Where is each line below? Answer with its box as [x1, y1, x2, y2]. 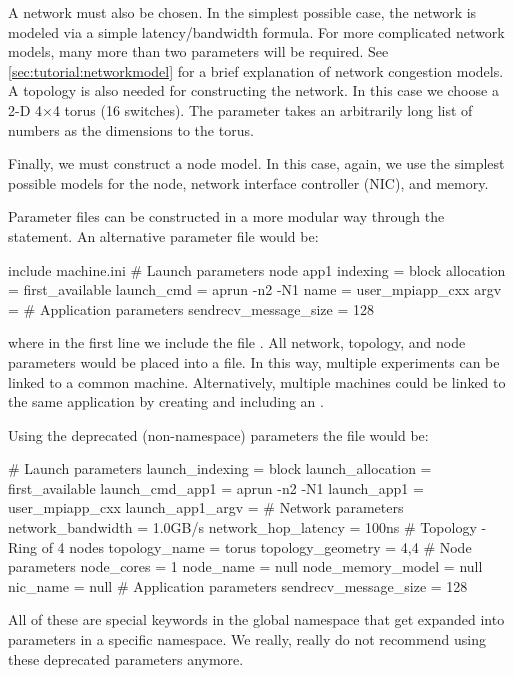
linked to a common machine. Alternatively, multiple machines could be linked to [8, 371, 506, 392]
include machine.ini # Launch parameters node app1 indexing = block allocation [8, 259, 506, 280]
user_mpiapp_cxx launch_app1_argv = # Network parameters [8, 497, 404, 518]
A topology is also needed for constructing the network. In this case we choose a [8, 80, 499, 101]
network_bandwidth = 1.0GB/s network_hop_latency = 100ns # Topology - [8, 517, 487, 538]
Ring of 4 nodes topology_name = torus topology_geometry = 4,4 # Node [8, 536, 472, 557]
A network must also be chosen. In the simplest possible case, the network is [8, 2, 477, 22]
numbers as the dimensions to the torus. [8, 119, 254, 140]
